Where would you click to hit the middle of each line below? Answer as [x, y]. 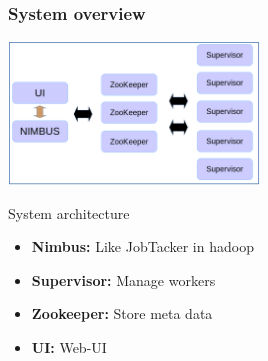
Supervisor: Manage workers [123, 279]
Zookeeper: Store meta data [122, 313]
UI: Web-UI [69, 346]
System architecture [69, 212]
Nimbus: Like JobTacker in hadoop [142, 246]
